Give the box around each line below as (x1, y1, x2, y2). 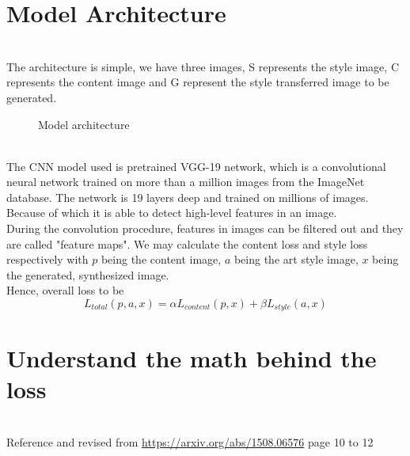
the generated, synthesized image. (6, 266, 169, 283)
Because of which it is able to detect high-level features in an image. (6, 204, 337, 221)
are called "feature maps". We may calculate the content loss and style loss (6, 235, 368, 252)
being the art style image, (233, 251, 359, 268)
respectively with (6, 251, 89, 268)
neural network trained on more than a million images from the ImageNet (6, 173, 365, 190)
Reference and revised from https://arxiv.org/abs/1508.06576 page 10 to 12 (6, 434, 374, 450)
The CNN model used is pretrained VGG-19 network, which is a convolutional (6, 158, 386, 174)
